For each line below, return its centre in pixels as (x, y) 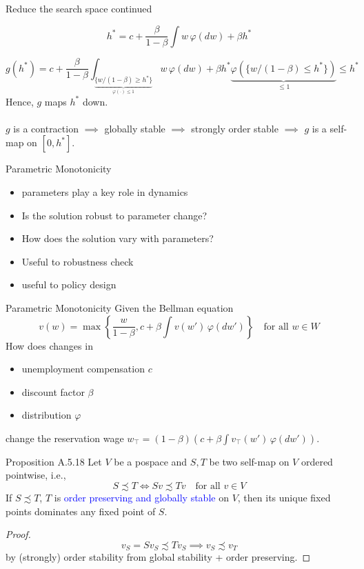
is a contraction (46, 128)
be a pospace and (151, 461)
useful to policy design (69, 284)
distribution (47, 415)
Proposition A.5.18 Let (54, 461)
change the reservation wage (65, 438)
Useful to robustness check (78, 261)
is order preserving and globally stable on (141, 498)
